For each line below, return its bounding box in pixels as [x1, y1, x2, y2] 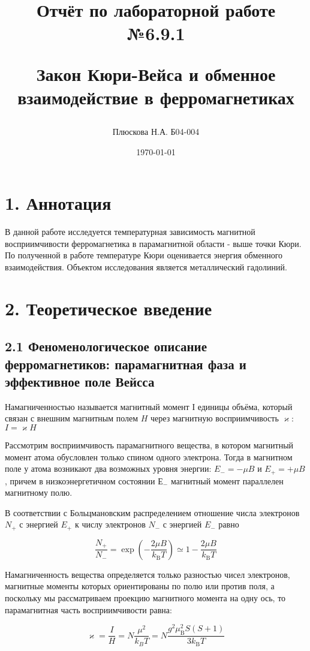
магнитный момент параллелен [170, 474, 284, 487]
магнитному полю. [5, 486, 73, 499]
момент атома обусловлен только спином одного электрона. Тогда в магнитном [5, 450, 293, 463]
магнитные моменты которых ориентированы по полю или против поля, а [5, 580, 275, 592]
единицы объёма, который [197, 400, 293, 412]
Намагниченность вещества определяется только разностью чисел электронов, [5, 568, 290, 580]
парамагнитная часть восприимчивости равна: [5, 603, 172, 616]
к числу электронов [74, 518, 146, 531]
